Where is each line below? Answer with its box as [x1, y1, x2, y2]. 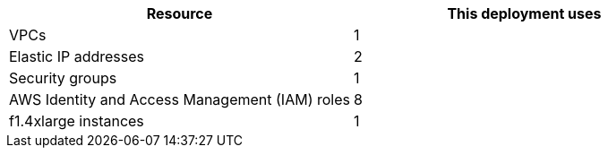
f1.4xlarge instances [9, 112, 144, 130]
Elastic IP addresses [9, 47, 145, 65]
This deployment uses [447, 4, 602, 22]
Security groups [9, 69, 117, 87]
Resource [146, 4, 213, 22]
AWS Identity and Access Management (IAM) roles [9, 90, 350, 108]
